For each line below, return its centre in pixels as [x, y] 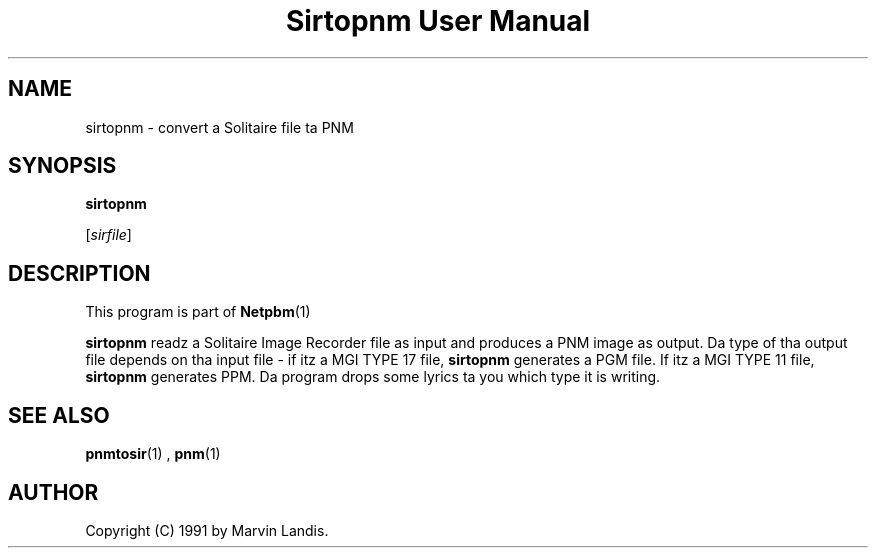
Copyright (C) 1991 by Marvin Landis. [207, 530]
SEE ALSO [59, 415]
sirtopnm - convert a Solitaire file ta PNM [219, 127]
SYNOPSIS [62, 166]
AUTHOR [53, 492]
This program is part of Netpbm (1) [198, 312]
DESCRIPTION [79, 273]
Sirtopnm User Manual [438, 21]
